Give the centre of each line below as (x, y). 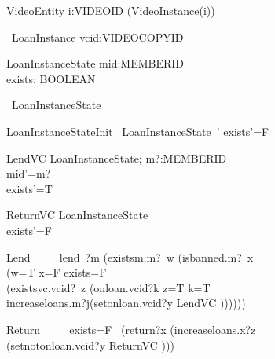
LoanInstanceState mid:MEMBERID (95, 63)
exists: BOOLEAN (51, 78)
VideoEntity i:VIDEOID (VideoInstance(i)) (111, 10)
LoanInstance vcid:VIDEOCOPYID (97, 37)
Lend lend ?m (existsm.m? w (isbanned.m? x (130, 256)
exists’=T (29, 188)
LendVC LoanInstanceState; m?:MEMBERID (117, 158)
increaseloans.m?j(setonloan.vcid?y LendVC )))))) (126, 303)
